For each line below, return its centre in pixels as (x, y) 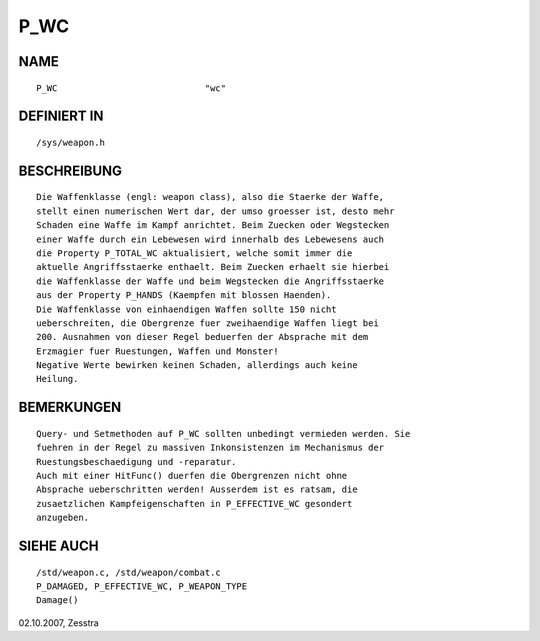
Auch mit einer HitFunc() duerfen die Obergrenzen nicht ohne (192, 476)
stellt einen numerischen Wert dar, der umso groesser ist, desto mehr (215, 211)
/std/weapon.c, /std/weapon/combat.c (129, 572)
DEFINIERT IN (61, 116)
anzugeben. (63, 518)
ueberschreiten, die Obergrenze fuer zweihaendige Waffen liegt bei (207, 323)
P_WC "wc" (131, 88)
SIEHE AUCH (58, 546)
